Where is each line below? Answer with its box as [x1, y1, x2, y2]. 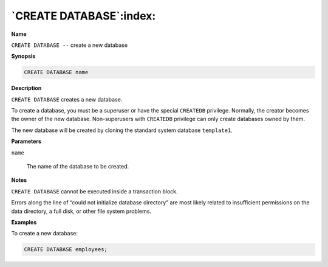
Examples [11, 218, 37, 226]
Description [11, 85, 42, 92]
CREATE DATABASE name [24, 69, 89, 76]
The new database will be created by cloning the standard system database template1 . [11, 127, 233, 134]
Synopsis [11, 52, 36, 60]
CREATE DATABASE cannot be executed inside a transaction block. [11, 187, 179, 195]
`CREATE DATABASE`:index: [11, 9, 156, 23]
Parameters [11, 137, 42, 145]
